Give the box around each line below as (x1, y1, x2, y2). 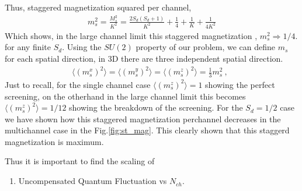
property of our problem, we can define (136, 41, 276, 53)
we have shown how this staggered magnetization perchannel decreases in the (5, 112, 281, 125)
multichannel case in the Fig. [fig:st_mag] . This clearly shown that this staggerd (5, 124, 290, 136)
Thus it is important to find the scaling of (5, 155, 155, 167)
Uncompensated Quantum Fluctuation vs (18, 175, 167, 187)
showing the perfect (205, 78, 275, 90)
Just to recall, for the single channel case (5, 78, 151, 90)
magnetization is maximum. (5, 135, 104, 147)
